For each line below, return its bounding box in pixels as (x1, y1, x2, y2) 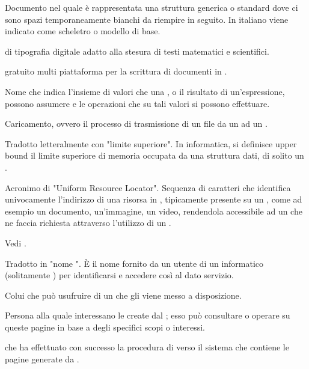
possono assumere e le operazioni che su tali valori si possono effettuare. (5, 97, 270, 109)
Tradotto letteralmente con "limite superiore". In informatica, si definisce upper (5, 137, 297, 150)
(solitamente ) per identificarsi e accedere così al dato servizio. (5, 269, 234, 281)
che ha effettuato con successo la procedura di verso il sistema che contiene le (5, 341, 289, 353)
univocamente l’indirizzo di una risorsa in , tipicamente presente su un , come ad (5, 193, 302, 206)
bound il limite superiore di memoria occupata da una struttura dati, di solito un (5, 149, 304, 162)
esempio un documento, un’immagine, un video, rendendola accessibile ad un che (5, 204, 302, 217)
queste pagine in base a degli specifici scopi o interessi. (5, 320, 205, 333)
